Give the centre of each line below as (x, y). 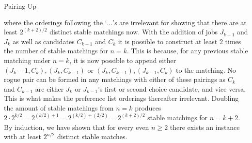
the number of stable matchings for (56, 51)
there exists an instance (205, 127)
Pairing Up (20, 6)
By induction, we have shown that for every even (77, 127)
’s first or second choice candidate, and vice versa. (172, 88)
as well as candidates (44, 41)
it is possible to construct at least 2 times (180, 41)
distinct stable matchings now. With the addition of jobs (134, 32)
